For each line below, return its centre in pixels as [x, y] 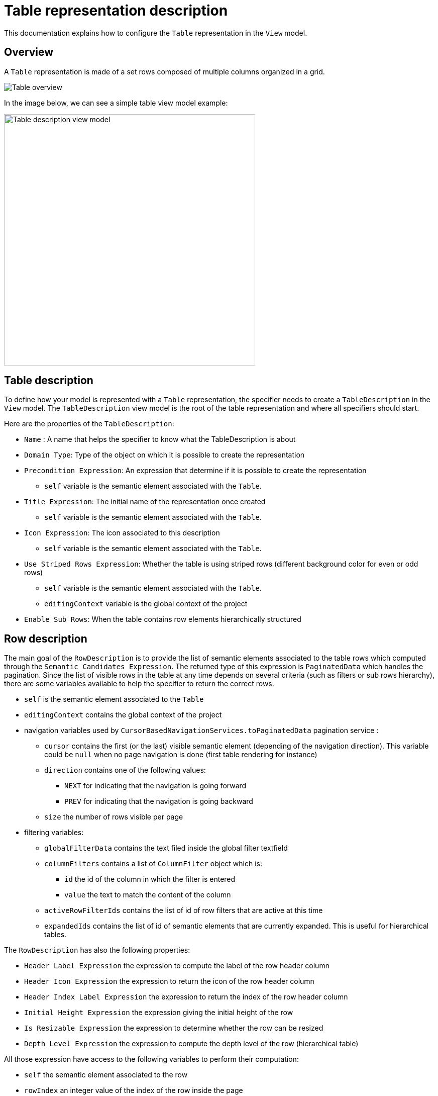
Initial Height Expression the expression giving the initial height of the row [159, 1013]
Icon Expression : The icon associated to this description [122, 533]
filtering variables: [54, 833]
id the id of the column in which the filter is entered [150, 879]
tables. [56, 935]
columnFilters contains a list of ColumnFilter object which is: [153, 864]
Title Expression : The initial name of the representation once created [145, 502]
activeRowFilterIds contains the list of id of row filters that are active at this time [184, 910]
